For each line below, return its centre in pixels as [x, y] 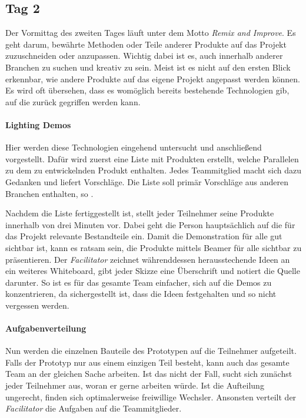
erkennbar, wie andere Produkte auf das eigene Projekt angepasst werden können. [153, 78]
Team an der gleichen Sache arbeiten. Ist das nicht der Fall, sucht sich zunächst [149, 374]
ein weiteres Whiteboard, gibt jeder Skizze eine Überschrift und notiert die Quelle [153, 271]
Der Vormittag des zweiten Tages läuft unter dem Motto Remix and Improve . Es [151, 33]
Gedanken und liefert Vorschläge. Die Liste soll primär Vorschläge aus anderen [147, 181]
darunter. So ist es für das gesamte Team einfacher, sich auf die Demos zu [139, 282]
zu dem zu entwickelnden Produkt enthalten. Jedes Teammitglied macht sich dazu [153, 170]
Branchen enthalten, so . [49, 193]
